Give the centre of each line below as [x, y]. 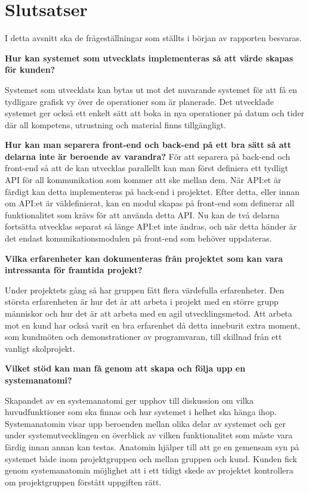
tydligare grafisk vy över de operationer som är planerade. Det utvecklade [139, 101]
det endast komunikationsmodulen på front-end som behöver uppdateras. [138, 238]
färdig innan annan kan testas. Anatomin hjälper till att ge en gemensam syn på [152, 446]
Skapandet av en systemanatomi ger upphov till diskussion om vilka [129, 400]
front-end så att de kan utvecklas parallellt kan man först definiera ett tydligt [147, 168]
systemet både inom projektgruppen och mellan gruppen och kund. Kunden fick [151, 458]
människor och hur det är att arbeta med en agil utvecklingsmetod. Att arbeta [149, 313]
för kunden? [30, 69]
